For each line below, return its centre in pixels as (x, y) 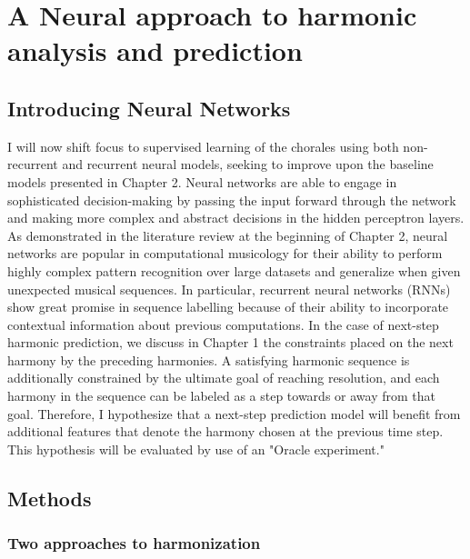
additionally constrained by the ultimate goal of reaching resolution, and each (224, 378)
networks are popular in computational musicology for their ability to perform (225, 253)
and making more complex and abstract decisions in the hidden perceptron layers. (236, 218)
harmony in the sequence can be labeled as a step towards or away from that (221, 396)
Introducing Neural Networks (149, 108)
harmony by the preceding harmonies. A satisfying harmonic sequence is (209, 359)
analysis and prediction (155, 50)
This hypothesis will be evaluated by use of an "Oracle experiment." (196, 449)
